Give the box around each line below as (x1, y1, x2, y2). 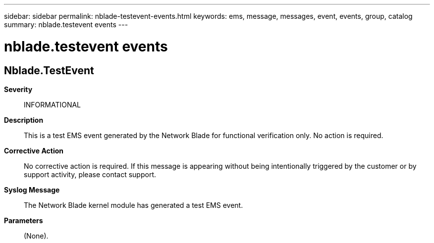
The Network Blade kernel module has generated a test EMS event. (24, 200, 243, 209)
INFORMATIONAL (24, 100, 81, 109)
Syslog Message (4, 185, 60, 194)
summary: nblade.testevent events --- (4, 20, 128, 29)
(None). (24, 231, 49, 240)
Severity (4, 85, 33, 94)
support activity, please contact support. (24, 170, 156, 179)
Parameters (4, 216, 43, 225)
